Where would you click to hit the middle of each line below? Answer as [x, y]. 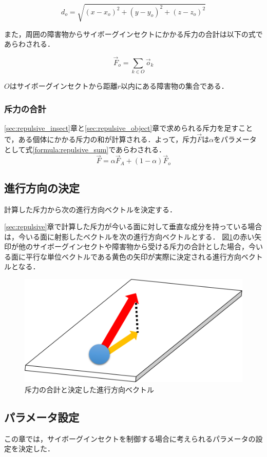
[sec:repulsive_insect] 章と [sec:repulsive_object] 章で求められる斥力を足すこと [129, 128]
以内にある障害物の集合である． [175, 86]
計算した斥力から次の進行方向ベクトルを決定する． [90, 209]
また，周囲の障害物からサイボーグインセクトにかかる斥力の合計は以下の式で [133, 34]
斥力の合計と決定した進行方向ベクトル [89, 389]
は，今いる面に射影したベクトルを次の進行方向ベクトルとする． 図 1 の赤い [129, 236]
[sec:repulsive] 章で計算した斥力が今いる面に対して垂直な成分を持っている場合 [133, 226]
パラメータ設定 [42, 417]
